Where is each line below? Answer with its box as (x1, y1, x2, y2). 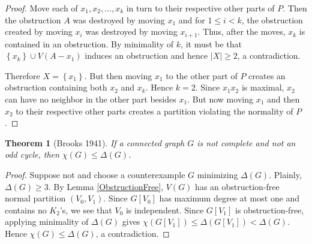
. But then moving (84, 69, 152, 82)
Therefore (5, 69, 40, 82)
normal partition (5, 192, 66, 204)
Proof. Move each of (5, 2, 78, 14)
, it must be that (181, 37, 242, 50)
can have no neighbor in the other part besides (5, 93, 176, 106)
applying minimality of (5, 215, 89, 228)
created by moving (5, 25, 73, 38)
